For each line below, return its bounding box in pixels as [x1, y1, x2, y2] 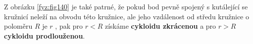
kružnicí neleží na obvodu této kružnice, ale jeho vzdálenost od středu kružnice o [4, 11, 249, 21]
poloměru [4, 21, 33, 31]
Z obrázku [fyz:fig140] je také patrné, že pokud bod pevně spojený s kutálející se [4, 1, 248, 11]
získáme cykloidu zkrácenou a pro [104, 21, 216, 31]
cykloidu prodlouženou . [4, 30, 85, 41]
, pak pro [55, 21, 83, 31]
